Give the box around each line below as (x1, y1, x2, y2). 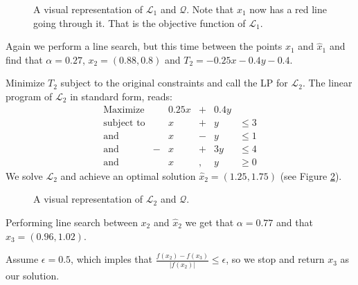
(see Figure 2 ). (280, 168, 342, 183)
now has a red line (249, 2, 328, 16)
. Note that (186, 2, 234, 16)
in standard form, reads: (70, 89, 172, 103)
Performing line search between (6, 214, 138, 229)
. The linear (302, 75, 352, 90)
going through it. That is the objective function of (33, 15, 246, 30)
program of (6, 89, 53, 103)
